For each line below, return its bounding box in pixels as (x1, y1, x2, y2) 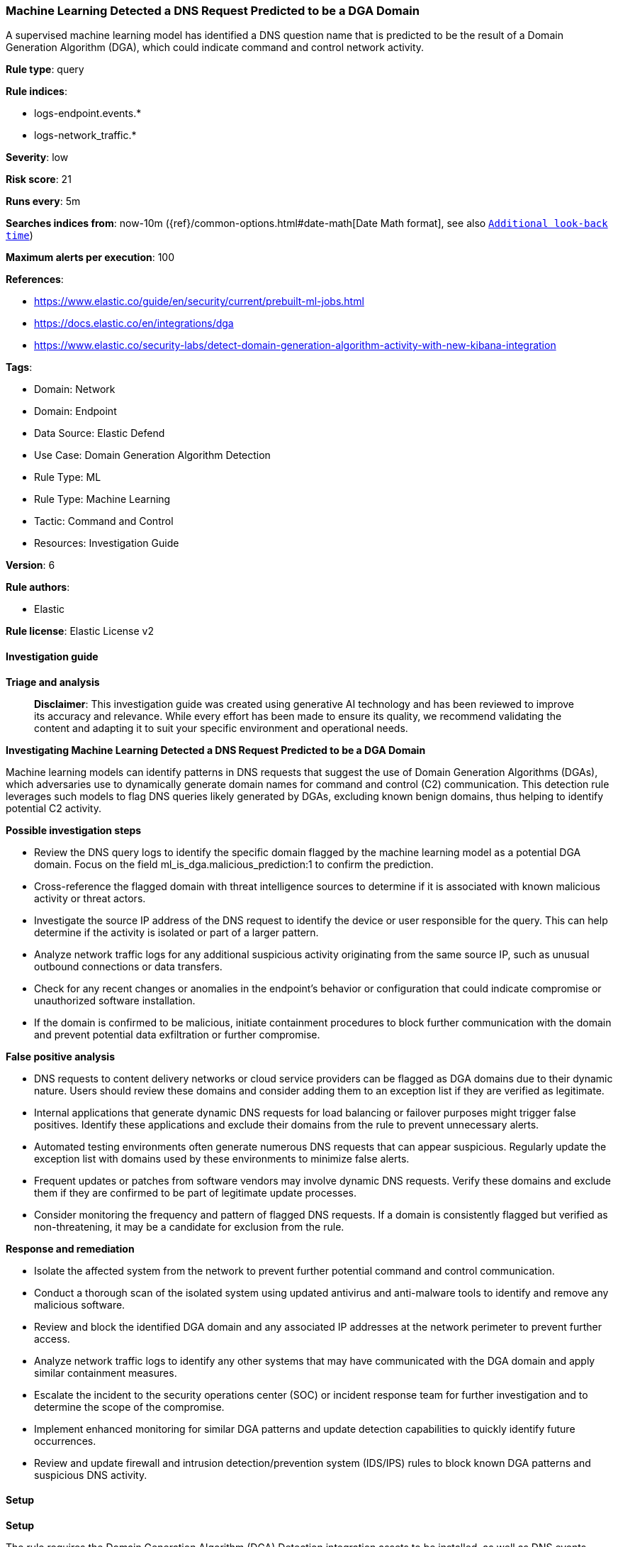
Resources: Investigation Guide (34, 537, 179, 550)
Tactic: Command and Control (34, 515, 174, 528)
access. (34, 1332, 70, 1345)
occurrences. (34, 1434, 96, 1447)
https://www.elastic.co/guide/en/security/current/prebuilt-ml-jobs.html (34, 295, 364, 308)
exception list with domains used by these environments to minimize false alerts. (34, 1152, 410, 1165)
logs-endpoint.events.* (34, 107, 142, 120)
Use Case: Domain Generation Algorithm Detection (34, 449, 271, 462)
